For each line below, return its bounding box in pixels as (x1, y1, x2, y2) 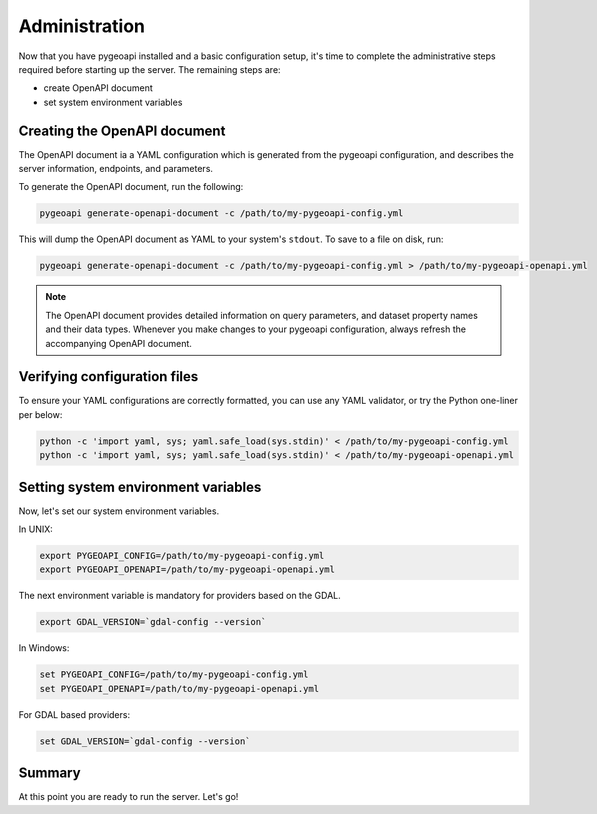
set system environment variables (43, 96, 183, 108)
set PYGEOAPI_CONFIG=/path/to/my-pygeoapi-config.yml (39, 669, 309, 680)
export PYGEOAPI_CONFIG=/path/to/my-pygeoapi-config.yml (39, 550, 325, 562)
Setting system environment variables (18, 478, 262, 495)
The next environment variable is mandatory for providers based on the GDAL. (18, 590, 342, 602)
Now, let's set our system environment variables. (18, 505, 220, 517)
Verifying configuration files (18, 368, 199, 385)
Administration (18, 15, 145, 37)
